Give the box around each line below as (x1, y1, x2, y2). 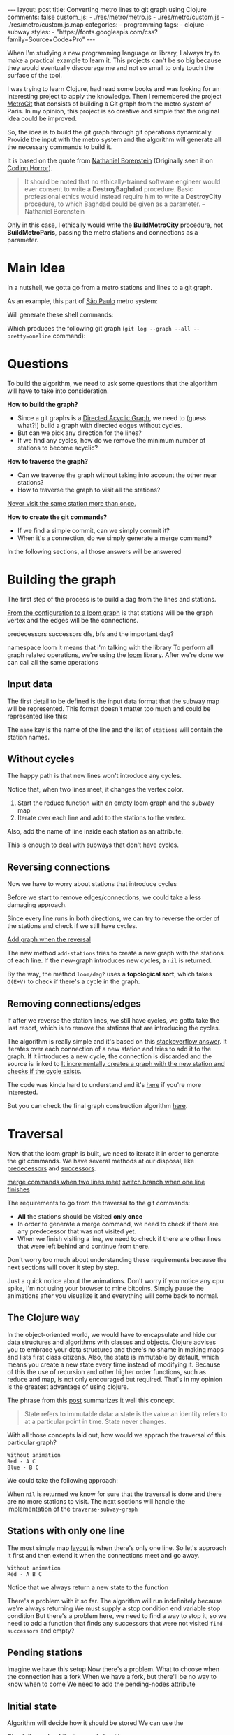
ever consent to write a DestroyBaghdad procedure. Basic (24, 185, 193, 193)
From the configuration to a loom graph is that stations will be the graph (7, 608, 214, 617)
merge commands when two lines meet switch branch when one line (7, 1178, 205, 1186)
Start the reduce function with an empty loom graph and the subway (17, 799, 214, 807)
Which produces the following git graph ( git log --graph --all (7, 324, 191, 332)
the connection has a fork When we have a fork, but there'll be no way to (7, 1673, 217, 1681)
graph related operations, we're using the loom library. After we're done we (7, 650, 224, 659)
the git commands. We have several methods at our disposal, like (7, 1157, 194, 1165)
